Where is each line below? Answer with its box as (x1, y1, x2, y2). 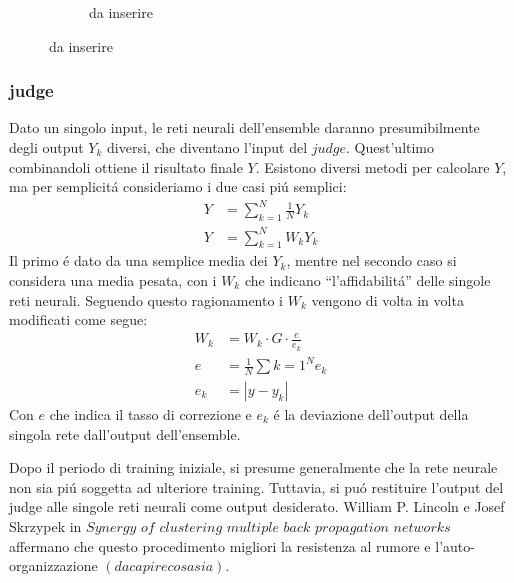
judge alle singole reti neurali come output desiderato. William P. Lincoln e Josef (9, 496, 505, 517)
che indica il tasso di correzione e (49, 403, 252, 424)
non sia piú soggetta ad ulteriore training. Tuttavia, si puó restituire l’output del (9, 476, 504, 497)
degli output (9, 137, 84, 157)
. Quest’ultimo (346, 137, 435, 157)
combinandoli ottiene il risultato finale (9, 156, 243, 177)
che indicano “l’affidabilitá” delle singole (244, 270, 491, 291)
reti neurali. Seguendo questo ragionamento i (9, 289, 283, 310)
